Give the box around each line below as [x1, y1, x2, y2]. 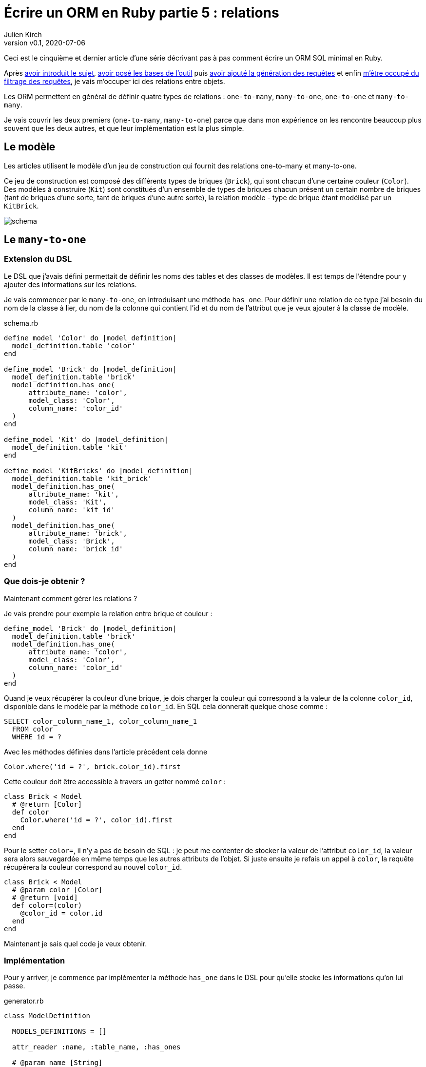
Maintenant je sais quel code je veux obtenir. [4, 939, 147, 948]
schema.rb [4, 318, 39, 327]
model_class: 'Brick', [28, 537, 115, 545]
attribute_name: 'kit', [28, 490, 119, 498]
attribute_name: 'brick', [28, 529, 127, 537]
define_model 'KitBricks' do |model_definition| [4, 466, 193, 475]
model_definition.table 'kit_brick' [12, 474, 152, 482]
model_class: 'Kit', [28, 498, 107, 506]
